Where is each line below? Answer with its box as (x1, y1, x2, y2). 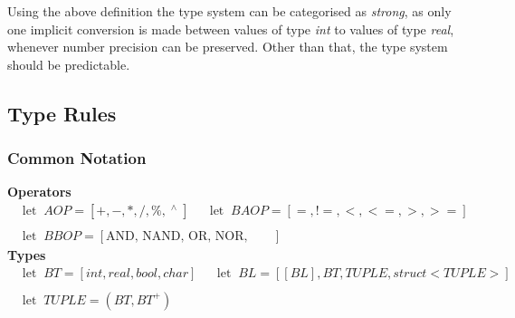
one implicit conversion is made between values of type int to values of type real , (7, 19, 454, 38)
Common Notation (7, 147, 147, 169)
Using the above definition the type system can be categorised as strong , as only (7, 2, 452, 20)
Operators (7, 182, 72, 201)
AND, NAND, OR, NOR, (106, 230, 248, 244)
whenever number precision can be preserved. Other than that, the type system (7, 37, 448, 56)
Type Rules (7, 99, 117, 127)
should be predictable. (7, 54, 130, 73)
